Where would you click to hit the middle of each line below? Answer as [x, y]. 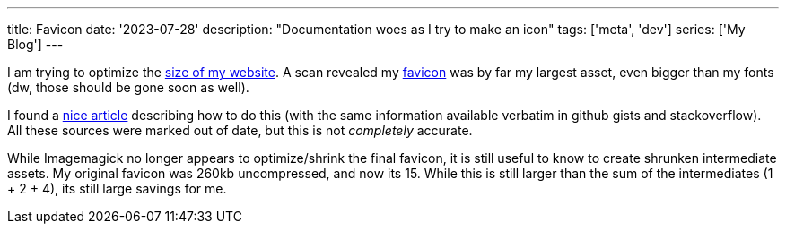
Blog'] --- [35, 44]
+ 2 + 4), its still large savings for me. [117, 188]
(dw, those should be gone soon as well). [128, 87]
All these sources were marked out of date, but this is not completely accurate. [240, 130]
